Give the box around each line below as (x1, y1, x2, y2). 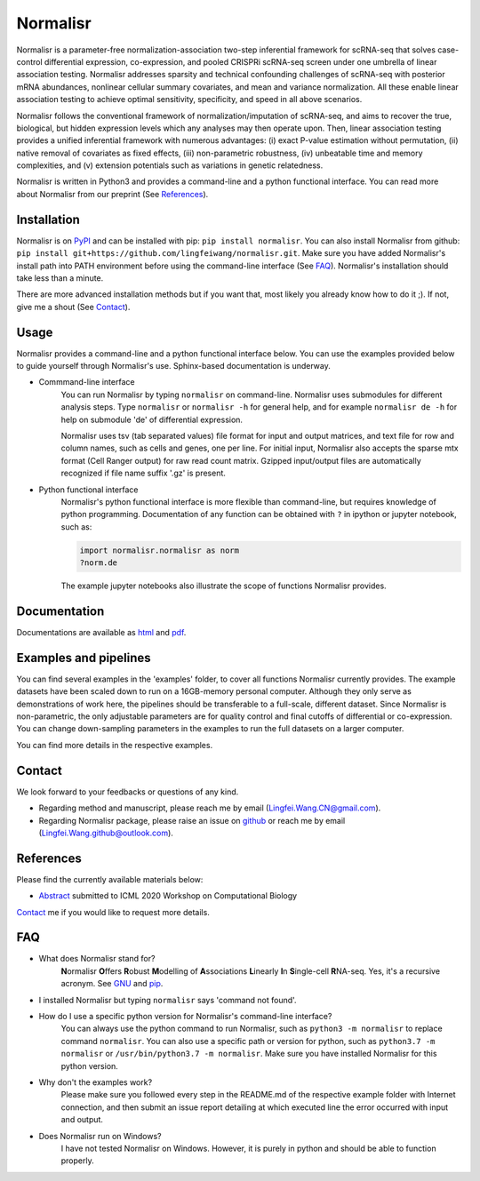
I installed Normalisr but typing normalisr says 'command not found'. (38, 994, 297, 1005)
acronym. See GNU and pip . (60, 978, 164, 989)
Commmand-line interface (38, 377, 135, 387)
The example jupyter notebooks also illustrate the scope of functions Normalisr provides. (60, 580, 387, 591)
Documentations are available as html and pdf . (16, 626, 187, 637)
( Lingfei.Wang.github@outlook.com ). (38, 827, 173, 838)
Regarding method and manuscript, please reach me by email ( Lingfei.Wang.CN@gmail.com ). (38, 802, 381, 813)
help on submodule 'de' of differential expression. (60, 414, 244, 425)
